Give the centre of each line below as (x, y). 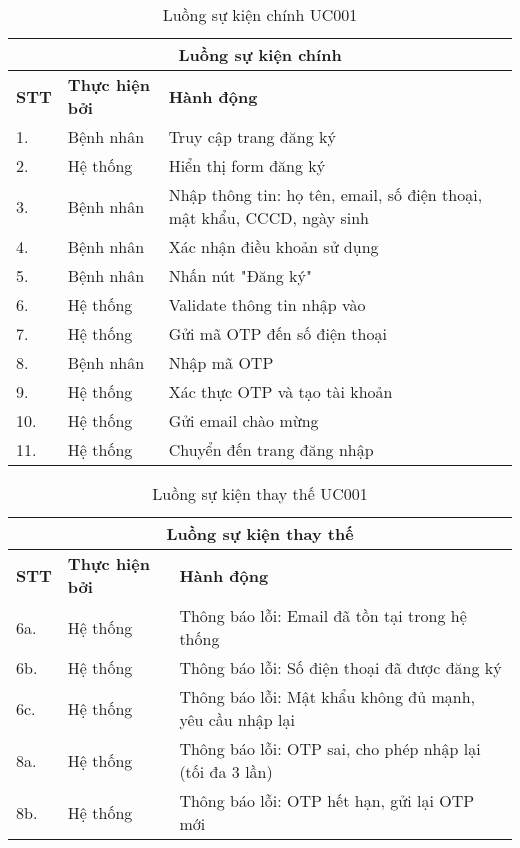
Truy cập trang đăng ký (252, 136)
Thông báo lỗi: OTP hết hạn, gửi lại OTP (327, 800)
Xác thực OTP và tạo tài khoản (280, 391)
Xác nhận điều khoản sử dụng (273, 246)
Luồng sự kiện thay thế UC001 (260, 493)
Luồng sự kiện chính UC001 (260, 14)
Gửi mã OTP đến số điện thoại (277, 333)
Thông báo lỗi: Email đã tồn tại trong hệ (323, 615)
